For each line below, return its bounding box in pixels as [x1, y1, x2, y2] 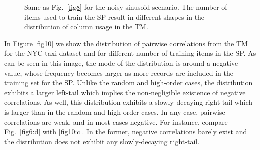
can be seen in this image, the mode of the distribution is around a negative [4, 57, 238, 68]
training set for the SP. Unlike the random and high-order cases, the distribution [4, 77, 253, 88]
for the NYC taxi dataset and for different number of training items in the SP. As [4, 48, 256, 58]
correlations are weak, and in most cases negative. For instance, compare [4, 116, 228, 127]
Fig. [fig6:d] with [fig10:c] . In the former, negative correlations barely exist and [4, 126, 247, 137]
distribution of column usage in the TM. [24, 21, 148, 32]
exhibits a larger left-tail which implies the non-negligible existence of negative [4, 87, 246, 97]
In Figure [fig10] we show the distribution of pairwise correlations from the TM [4, 38, 248, 48]
